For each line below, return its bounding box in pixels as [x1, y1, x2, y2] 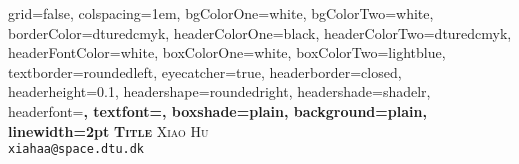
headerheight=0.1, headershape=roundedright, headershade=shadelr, [8, 81, 431, 102]
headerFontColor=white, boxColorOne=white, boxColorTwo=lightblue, [8, 42, 446, 63]
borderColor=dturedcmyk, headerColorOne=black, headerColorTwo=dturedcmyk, [8, 22, 512, 43]
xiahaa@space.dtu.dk [8, 142, 145, 157]
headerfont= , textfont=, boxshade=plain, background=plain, [8, 100, 427, 121]
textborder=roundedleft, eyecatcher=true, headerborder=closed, [8, 61, 402, 82]
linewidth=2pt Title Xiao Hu [8, 120, 209, 141]
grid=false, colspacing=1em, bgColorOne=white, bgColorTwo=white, [8, 3, 434, 23]
